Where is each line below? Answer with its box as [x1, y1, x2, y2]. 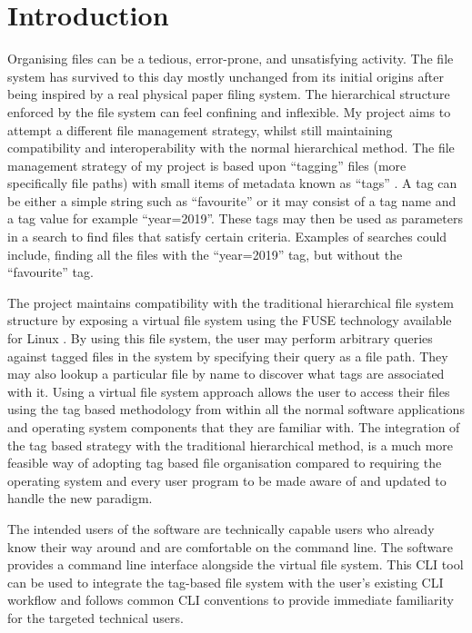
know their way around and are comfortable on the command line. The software [7, 537, 453, 556]
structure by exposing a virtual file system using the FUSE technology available [7, 311, 452, 330]
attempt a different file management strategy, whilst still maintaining [7, 120, 393, 139]
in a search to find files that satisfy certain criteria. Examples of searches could [7, 227, 447, 246]
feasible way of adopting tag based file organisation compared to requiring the [7, 453, 442, 472]
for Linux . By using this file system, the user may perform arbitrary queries [7, 329, 433, 348]
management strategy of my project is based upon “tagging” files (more [7, 155, 407, 174]
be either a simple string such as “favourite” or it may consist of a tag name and [7, 191, 457, 210]
